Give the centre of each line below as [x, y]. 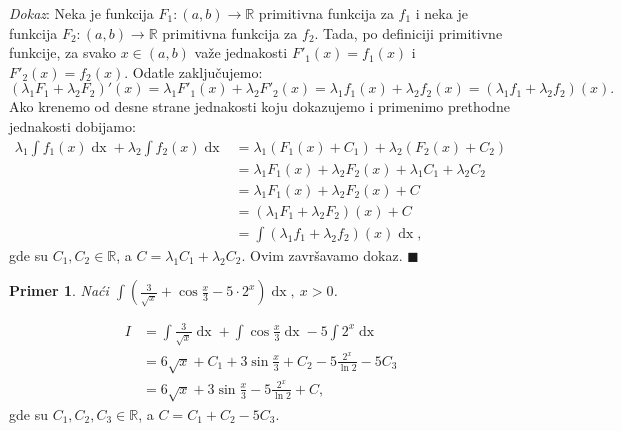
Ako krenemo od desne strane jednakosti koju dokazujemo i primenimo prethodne [259, 106]
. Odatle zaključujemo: [193, 71]
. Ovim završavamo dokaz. [322, 254]
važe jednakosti [241, 52]
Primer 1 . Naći [59, 290]
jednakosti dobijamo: [72, 125]
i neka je [441, 13]
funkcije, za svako [63, 52]
